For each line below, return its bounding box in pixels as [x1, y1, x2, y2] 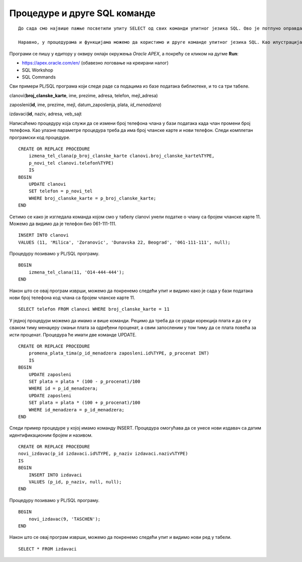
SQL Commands [22, 74, 56, 80]
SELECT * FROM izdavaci [18, 546, 77, 551]
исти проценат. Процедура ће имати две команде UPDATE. [9, 331, 137, 337]
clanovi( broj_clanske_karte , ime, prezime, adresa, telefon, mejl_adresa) [9, 92, 158, 98]
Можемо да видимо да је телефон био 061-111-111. [9, 221, 117, 227]
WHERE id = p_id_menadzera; [28, 386, 98, 391]
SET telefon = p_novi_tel [28, 188, 93, 194]
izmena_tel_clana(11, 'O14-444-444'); [28, 269, 125, 275]
